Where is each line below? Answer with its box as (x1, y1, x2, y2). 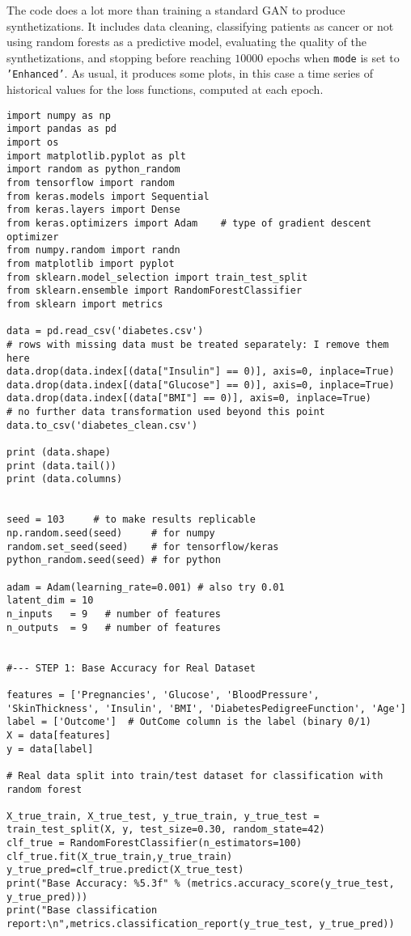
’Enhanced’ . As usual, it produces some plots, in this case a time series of (6, 65, 374, 82)
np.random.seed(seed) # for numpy (6, 527, 215, 540)
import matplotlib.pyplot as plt (6, 150, 186, 162)
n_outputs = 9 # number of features (6, 621, 221, 633)
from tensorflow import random (6, 176, 175, 188)
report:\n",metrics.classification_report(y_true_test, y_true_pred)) (6, 918, 395, 930)
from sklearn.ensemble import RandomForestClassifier (6, 285, 303, 297)
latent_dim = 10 (6, 595, 94, 607)
